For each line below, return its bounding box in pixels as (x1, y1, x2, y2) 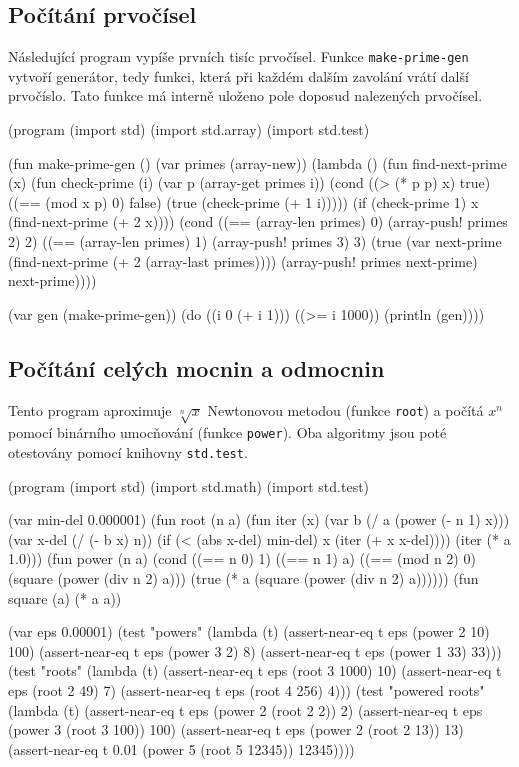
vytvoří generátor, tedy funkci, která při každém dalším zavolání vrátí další (8, 65, 469, 86)
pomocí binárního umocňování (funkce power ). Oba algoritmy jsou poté (8, 422, 447, 443)
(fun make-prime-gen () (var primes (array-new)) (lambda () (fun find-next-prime (8, 152, 507, 173)
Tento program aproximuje (8, 399, 172, 420)
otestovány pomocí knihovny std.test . (8, 442, 248, 463)
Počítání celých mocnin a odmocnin (8, 352, 385, 383)
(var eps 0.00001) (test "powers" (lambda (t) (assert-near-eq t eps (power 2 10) (8, 621, 490, 642)
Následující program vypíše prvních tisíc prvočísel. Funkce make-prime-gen (8, 46, 469, 67)
